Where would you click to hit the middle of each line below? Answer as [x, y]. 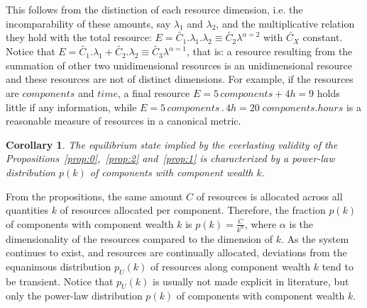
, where [261, 223]
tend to [338, 266]
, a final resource [154, 93]
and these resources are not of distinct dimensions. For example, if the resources [180, 79]
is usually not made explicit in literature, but [251, 281]
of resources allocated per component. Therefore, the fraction [193, 210]
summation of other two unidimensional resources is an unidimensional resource [179, 65]
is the [301, 223]
